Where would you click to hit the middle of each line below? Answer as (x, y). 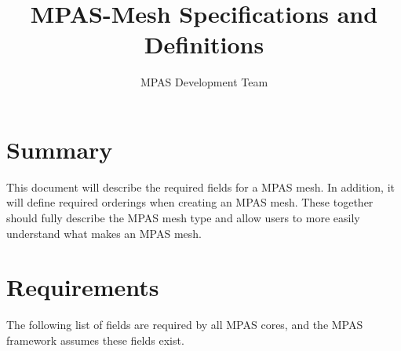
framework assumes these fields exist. (95, 340)
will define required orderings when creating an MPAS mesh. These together (190, 202)
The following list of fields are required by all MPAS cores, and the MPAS (185, 325)
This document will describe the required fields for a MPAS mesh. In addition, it (200, 186)
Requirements (83, 287)
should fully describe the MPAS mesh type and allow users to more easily (183, 218)
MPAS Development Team (204, 82)
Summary (60, 149)
